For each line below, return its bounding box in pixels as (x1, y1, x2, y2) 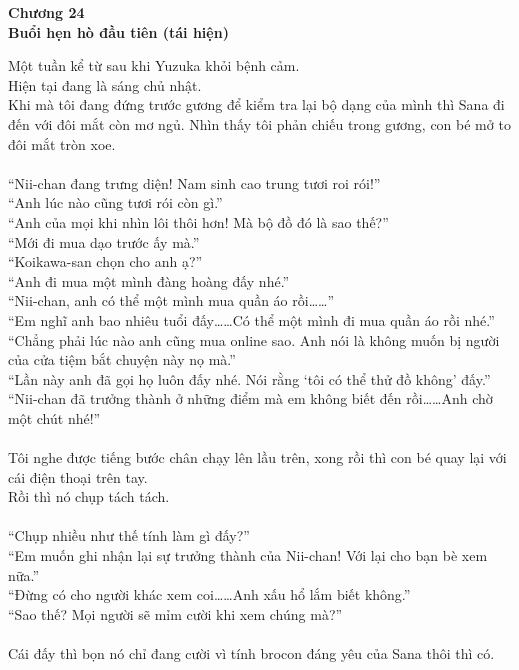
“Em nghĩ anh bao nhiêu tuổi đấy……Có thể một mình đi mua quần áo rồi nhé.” (8, 309, 495, 330)
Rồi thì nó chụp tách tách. (8, 486, 170, 507)
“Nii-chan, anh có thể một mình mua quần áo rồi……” (8, 290, 335, 311)
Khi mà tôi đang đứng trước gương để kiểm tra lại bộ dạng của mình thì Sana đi (8, 94, 505, 115)
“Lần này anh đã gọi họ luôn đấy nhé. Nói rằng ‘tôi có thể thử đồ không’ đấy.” (8, 368, 491, 389)
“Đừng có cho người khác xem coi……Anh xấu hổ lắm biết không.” (8, 584, 411, 605)
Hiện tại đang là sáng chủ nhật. (8, 74, 202, 95)
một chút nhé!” (8, 407, 101, 428)
